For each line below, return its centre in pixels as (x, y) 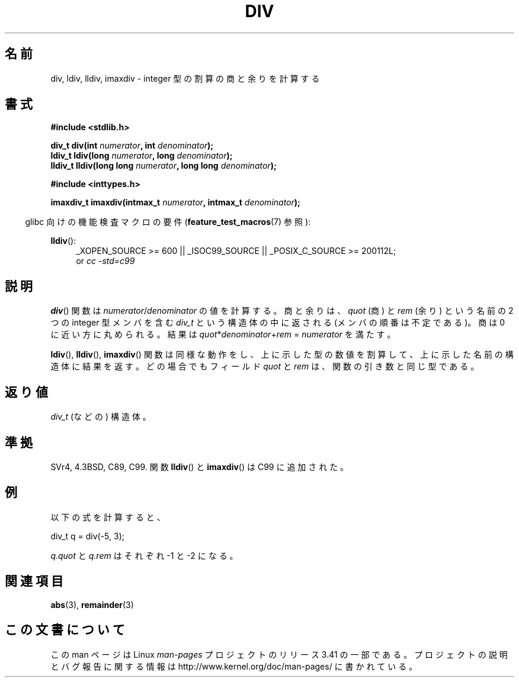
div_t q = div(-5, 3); (87, 536)
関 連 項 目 (34, 581)
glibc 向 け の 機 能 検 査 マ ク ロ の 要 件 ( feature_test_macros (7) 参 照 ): (168, 222)
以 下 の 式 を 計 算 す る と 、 (108, 517)
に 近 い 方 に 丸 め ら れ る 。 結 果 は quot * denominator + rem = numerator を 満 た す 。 (223, 334)
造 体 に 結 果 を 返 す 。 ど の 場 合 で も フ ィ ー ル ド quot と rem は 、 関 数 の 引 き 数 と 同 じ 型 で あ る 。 (265, 366)
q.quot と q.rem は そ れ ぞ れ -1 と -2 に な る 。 (144, 555)
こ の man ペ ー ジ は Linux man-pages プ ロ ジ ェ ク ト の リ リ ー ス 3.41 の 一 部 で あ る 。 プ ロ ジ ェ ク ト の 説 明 (279, 654)
